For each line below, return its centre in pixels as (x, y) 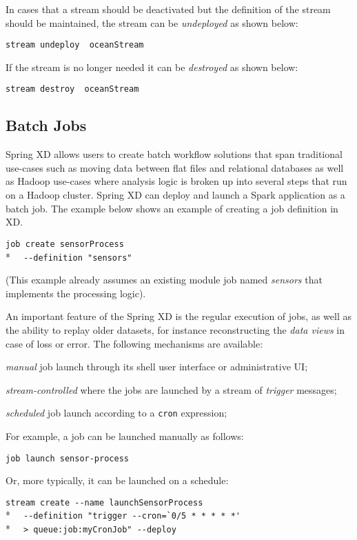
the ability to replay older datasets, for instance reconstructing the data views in (175, 329)
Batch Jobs (46, 125)
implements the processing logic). (76, 293)
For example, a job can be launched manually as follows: (125, 436)
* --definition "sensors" (69, 256)
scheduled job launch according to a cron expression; (116, 413)
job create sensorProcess (65, 244)
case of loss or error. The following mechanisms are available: (134, 343)
